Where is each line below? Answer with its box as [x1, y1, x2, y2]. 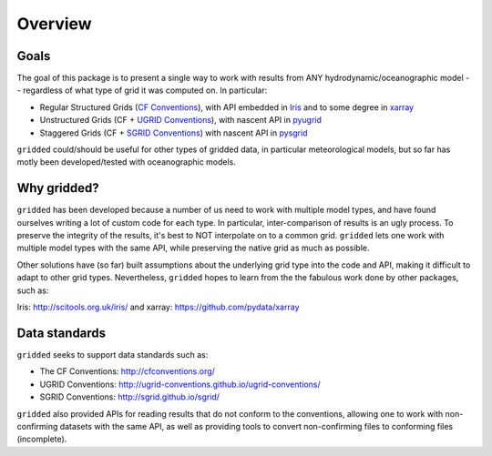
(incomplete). [16, 433, 67, 445]
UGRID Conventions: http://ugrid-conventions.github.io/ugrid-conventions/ [39, 379, 321, 390]
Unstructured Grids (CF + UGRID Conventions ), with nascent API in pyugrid [39, 115, 323, 126]
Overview [16, 14, 92, 34]
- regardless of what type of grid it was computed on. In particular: [16, 85, 268, 96]
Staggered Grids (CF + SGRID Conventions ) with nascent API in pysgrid [39, 127, 308, 138]
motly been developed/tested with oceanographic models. [16, 157, 237, 167]
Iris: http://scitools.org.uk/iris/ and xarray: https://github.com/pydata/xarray [16, 301, 300, 313]
